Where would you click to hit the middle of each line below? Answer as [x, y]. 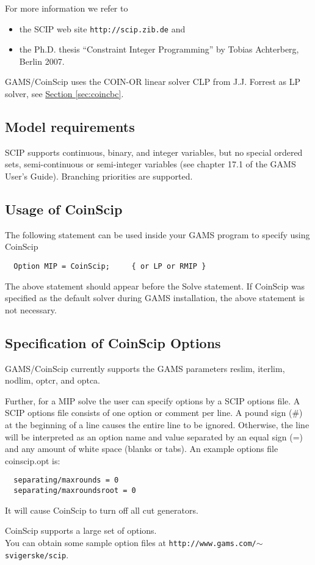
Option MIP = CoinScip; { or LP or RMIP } [110, 266]
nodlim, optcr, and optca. [53, 380]
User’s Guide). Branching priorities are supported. [99, 176]
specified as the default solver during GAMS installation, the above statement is [155, 298]
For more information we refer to [67, 8]
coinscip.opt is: [33, 460]
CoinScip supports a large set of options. [81, 530]
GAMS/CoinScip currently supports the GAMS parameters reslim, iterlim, [145, 368]
